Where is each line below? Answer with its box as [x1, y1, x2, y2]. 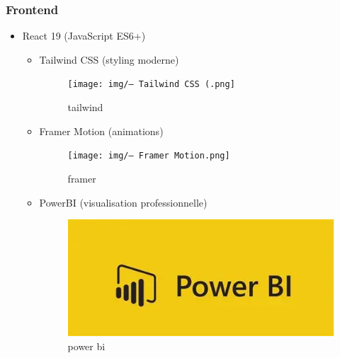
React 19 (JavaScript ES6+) [22, 28, 146, 43]
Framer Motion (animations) [39, 123, 164, 138]
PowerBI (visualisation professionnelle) [39, 195, 208, 209]
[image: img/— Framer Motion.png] [67, 151, 230, 161]
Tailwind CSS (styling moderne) [39, 52, 179, 67]
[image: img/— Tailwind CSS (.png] [67, 79, 235, 90]
